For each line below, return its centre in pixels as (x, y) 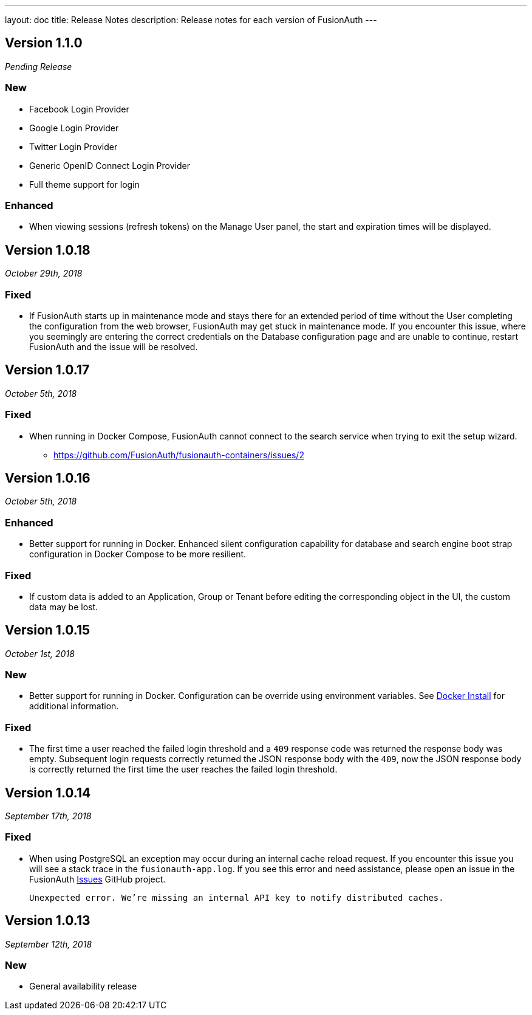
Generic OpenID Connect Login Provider (110, 165)
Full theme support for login (84, 184)
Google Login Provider (74, 128)
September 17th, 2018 (48, 816)
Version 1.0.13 (48, 921)
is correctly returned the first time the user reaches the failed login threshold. (183, 769)
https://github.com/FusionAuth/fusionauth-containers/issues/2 (179, 455)
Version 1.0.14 (48, 793)
